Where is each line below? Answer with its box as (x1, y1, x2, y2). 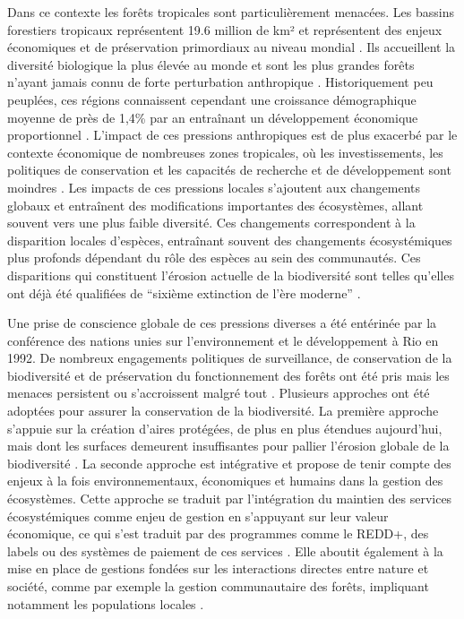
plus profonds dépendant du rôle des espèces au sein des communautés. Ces (7, 248, 421, 267)
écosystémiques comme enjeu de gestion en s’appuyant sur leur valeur (7, 506, 389, 525)
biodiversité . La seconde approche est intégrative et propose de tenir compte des (7, 453, 451, 472)
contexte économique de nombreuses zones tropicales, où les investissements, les (7, 142, 443, 161)
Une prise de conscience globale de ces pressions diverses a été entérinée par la (7, 314, 437, 332)
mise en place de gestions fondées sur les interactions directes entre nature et (7, 559, 429, 578)
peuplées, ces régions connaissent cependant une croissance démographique (7, 90, 417, 108)
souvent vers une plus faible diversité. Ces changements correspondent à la (7, 213, 416, 232)
